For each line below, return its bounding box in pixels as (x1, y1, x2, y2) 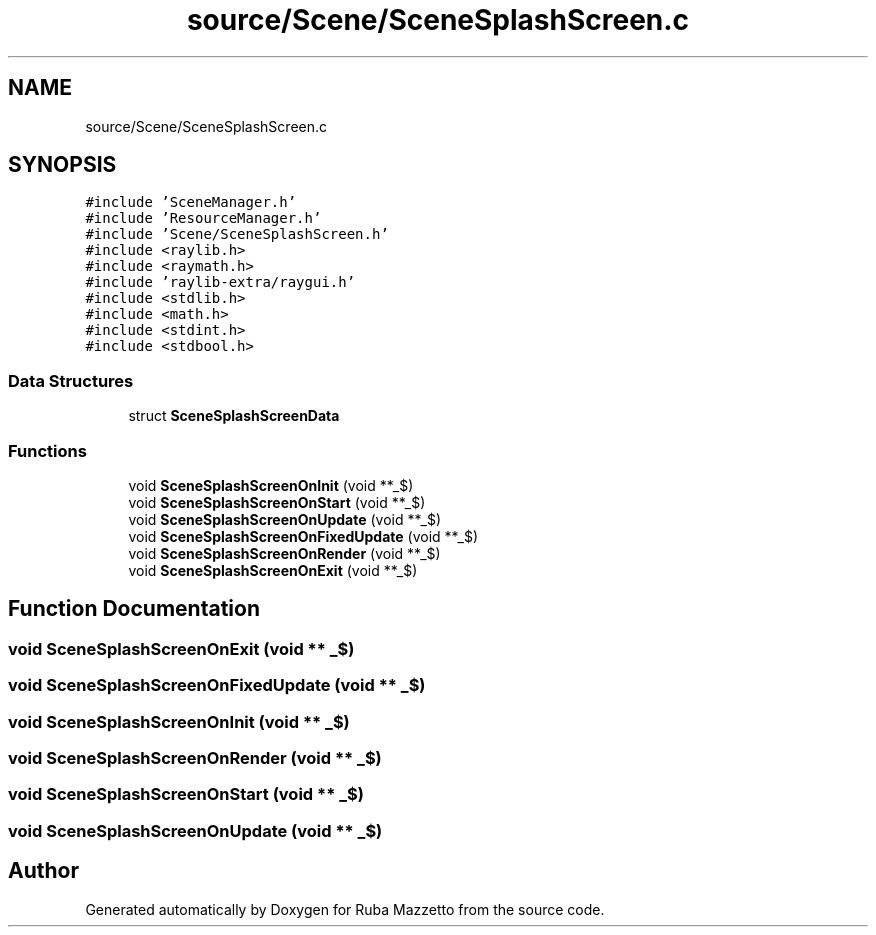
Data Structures (8, 370, 134, 391)
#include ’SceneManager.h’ (85, 194, 297, 211)
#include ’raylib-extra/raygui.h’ (85, 274, 356, 291)
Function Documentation (8, 596, 260, 622)
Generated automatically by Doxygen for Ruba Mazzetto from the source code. (85, 900, 605, 918)
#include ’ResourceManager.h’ (85, 210, 322, 227)
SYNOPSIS (8, 152, 117, 178)
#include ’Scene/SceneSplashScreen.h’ (85, 226, 389, 243)
